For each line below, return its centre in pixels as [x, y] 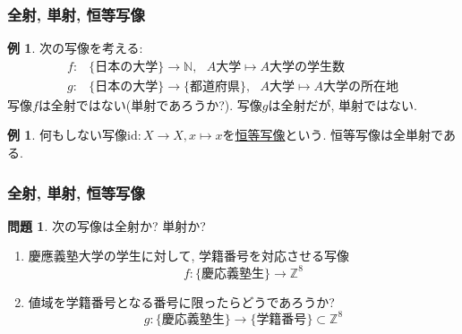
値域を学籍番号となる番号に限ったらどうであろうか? [181, 301]
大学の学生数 [308, 67]
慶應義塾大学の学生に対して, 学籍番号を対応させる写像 [188, 256]
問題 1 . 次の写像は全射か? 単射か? [107, 225]
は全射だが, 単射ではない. [342, 104]
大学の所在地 [360, 86]
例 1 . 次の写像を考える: [75, 48]
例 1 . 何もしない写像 [67, 135]
